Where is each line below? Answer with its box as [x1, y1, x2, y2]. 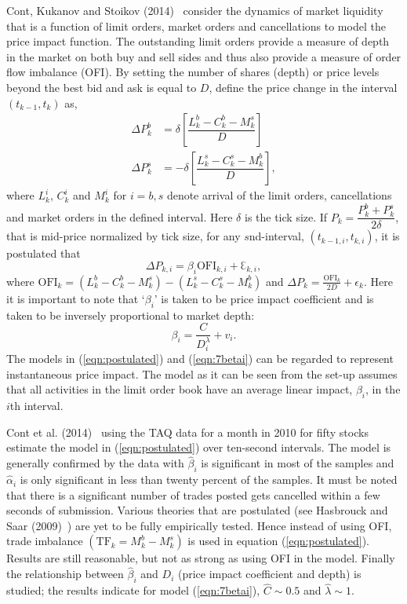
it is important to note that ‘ [6, 290, 145, 306]
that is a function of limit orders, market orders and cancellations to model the [6, 17, 386, 34]
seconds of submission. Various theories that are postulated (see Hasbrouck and [6, 502, 388, 518]
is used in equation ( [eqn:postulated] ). [187, 533, 369, 549]
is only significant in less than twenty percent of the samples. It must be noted [20, 471, 398, 488]
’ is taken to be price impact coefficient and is [154, 290, 374, 306]
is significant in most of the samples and [201, 455, 394, 471]
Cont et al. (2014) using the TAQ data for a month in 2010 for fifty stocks [6, 423, 369, 440]
